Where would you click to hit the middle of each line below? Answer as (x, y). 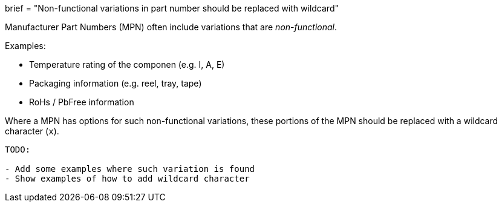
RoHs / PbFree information (82, 102)
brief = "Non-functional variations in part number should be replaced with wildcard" (172, 8)
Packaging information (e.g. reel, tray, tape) (116, 83)
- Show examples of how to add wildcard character (127, 179)
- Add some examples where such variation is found (130, 169)
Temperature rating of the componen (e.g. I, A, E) (127, 64)
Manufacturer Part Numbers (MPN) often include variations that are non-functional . (171, 27)
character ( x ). (32, 131)
